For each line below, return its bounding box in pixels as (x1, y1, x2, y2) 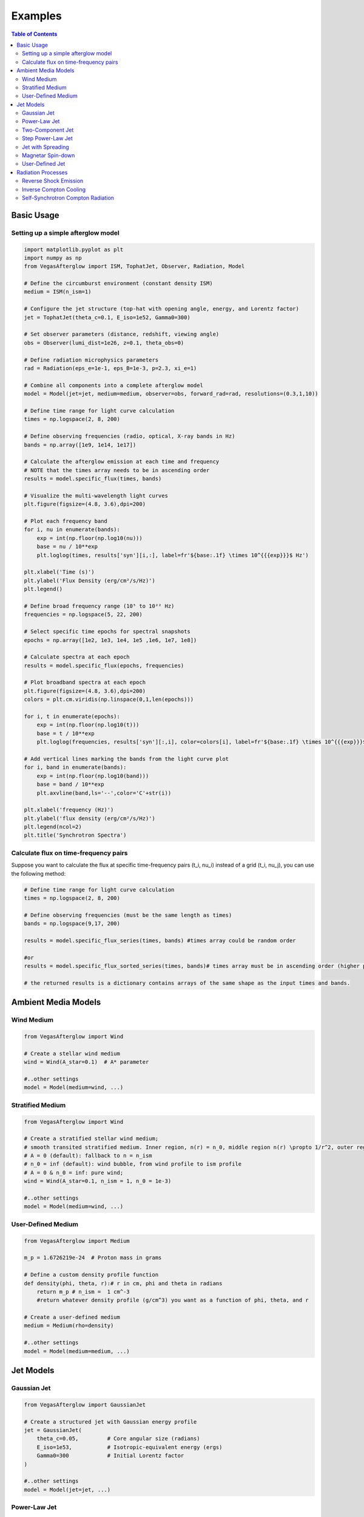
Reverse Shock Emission (22, 177, 84, 184)
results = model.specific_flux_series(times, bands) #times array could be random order (24, 937, 297, 944)
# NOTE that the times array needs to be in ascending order (24, 467, 210, 473)
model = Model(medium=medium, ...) (24, 1348, 130, 1354)
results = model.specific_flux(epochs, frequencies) (24, 662, 184, 669)
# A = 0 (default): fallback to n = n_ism (24, 1152, 152, 1159)
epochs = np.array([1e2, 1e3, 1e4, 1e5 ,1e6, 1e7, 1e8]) (24, 637, 197, 643)
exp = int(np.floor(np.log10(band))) (36, 772, 149, 779)
